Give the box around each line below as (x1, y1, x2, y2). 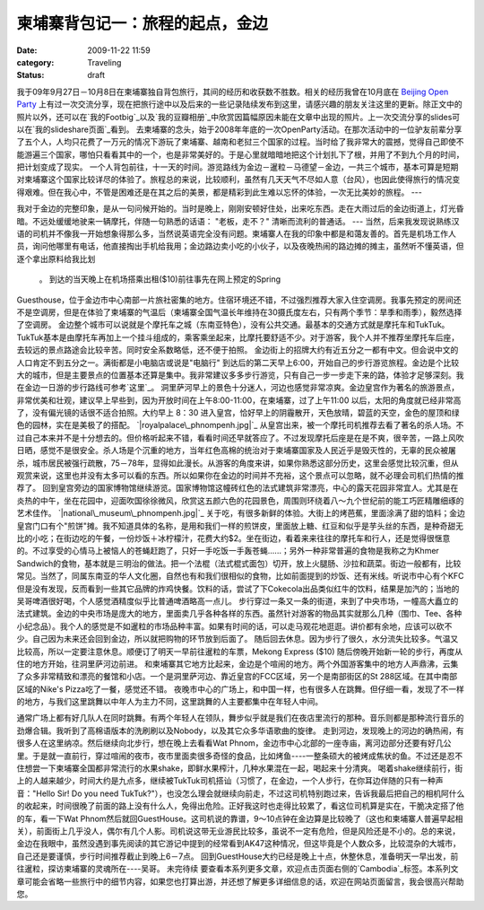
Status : (16, 70, 45, 81)
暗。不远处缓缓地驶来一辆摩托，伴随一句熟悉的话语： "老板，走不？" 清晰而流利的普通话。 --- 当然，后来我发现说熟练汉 (16, 215, 461, 226)
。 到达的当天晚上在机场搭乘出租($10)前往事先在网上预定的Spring (39, 274, 281, 284)
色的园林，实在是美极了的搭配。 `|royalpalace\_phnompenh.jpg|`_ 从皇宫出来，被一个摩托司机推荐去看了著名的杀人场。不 (16, 420, 464, 431)
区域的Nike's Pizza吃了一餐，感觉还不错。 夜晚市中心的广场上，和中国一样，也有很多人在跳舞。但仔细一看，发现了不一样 (16, 683, 465, 695)
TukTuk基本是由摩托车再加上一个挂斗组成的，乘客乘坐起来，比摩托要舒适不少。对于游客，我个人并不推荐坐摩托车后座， (16, 332, 460, 343)
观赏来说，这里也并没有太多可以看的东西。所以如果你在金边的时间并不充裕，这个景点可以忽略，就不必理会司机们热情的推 (16, 470, 464, 481)
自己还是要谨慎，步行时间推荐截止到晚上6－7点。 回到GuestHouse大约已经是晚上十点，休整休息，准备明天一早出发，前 (16, 851, 459, 862)
